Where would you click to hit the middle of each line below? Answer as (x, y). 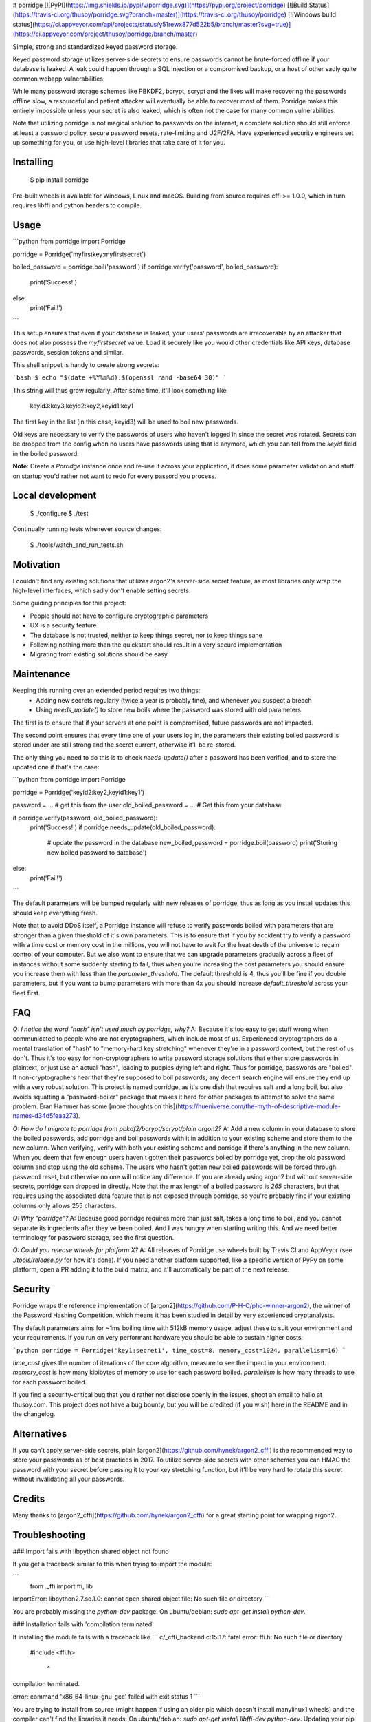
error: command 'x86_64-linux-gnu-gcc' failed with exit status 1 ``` (106, 1697)
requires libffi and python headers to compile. (77, 205)
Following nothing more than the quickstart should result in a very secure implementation (156, 645)
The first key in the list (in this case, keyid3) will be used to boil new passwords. (125, 422)
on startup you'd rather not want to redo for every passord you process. (114, 476)
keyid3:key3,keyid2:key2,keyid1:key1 (82, 406)
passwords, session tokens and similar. (68, 352)
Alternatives (40, 1434)
